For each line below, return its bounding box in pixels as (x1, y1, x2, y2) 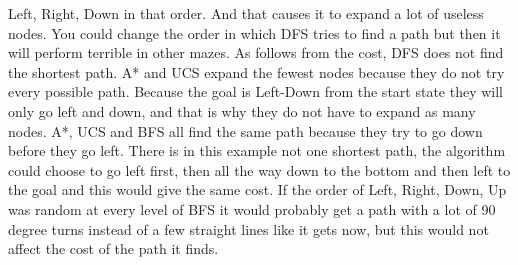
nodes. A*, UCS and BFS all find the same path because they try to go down (8, 120, 483, 141)
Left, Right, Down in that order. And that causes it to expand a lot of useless (8, 3, 484, 23)
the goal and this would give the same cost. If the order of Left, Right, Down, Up (8, 179, 507, 200)
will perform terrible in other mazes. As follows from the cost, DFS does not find (8, 42, 504, 63)
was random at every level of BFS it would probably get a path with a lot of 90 (8, 198, 496, 219)
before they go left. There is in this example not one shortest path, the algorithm (8, 140, 506, 161)
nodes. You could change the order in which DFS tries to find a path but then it (8, 22, 501, 43)
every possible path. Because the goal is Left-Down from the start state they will (8, 81, 503, 102)
